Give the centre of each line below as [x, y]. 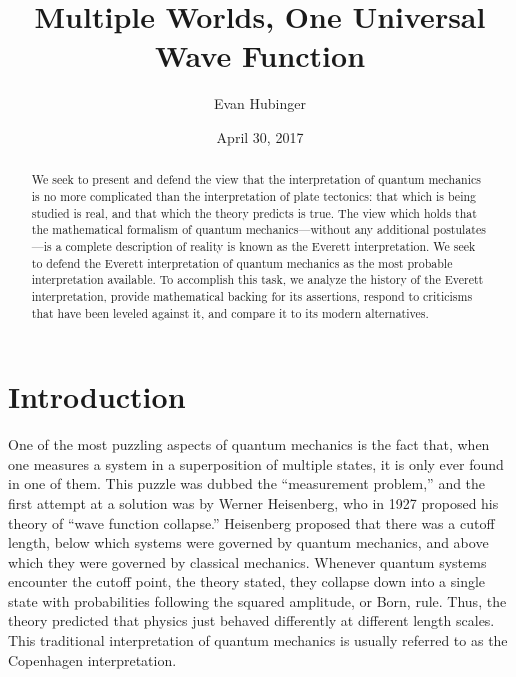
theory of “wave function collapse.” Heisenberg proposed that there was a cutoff [251, 522]
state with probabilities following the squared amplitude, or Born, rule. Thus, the [257, 600]
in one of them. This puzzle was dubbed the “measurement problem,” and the [247, 483]
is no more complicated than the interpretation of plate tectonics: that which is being [254, 195]
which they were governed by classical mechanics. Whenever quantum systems [247, 561]
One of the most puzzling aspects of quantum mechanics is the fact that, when [249, 444]
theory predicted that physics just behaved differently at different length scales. [251, 620]
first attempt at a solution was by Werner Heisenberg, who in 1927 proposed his [253, 502]
